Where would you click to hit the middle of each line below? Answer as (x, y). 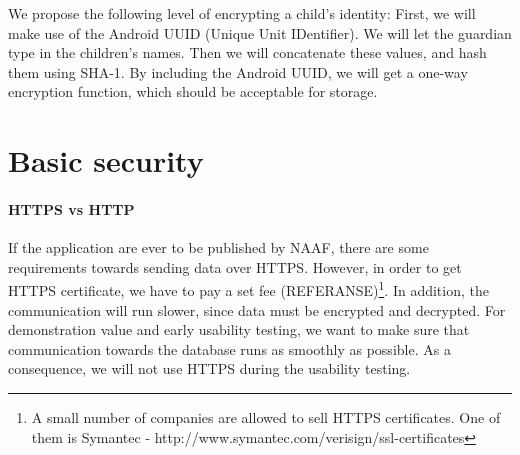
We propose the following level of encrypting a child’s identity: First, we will (242, 13)
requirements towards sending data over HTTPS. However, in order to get (235, 266)
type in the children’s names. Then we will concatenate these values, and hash (247, 52)
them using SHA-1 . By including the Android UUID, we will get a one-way (238, 71)
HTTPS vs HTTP (71, 208)
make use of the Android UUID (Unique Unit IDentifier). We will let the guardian (260, 32)
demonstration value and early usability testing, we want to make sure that (239, 329)
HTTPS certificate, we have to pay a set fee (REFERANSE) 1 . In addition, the (248, 288)
